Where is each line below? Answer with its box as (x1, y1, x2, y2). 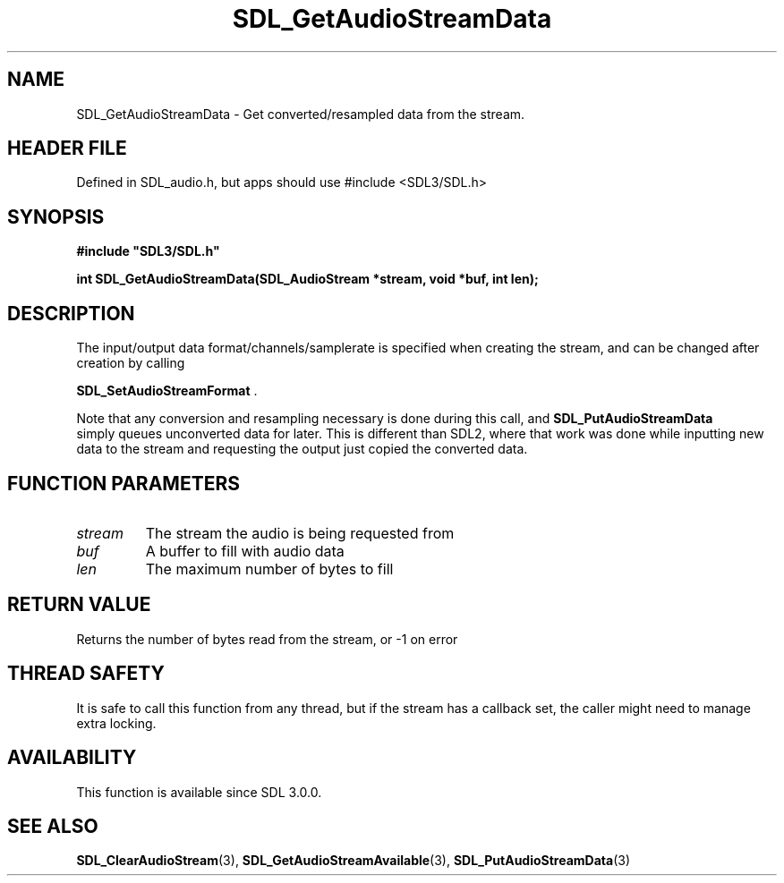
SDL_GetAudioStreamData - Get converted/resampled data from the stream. (76, 106, 525, 122)
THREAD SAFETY (7, 662, 165, 685)
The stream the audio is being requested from (145, 523, 455, 542)
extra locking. (76, 715, 157, 731)
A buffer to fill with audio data (145, 541, 345, 560)
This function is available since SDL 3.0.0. (76, 784, 322, 800)
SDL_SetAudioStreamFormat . (76, 383, 258, 399)
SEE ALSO (7, 814, 98, 837)
